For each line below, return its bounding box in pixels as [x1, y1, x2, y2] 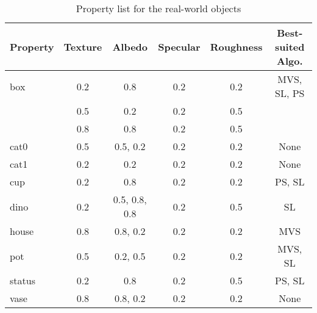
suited [275, 40, 305, 54]
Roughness [210, 40, 263, 54]
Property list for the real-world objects [76, 1, 241, 15]
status [10, 273, 35, 287]
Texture [63, 40, 102, 54]
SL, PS [275, 86, 305, 100]
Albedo [112, 40, 148, 54]
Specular [158, 40, 201, 54]
